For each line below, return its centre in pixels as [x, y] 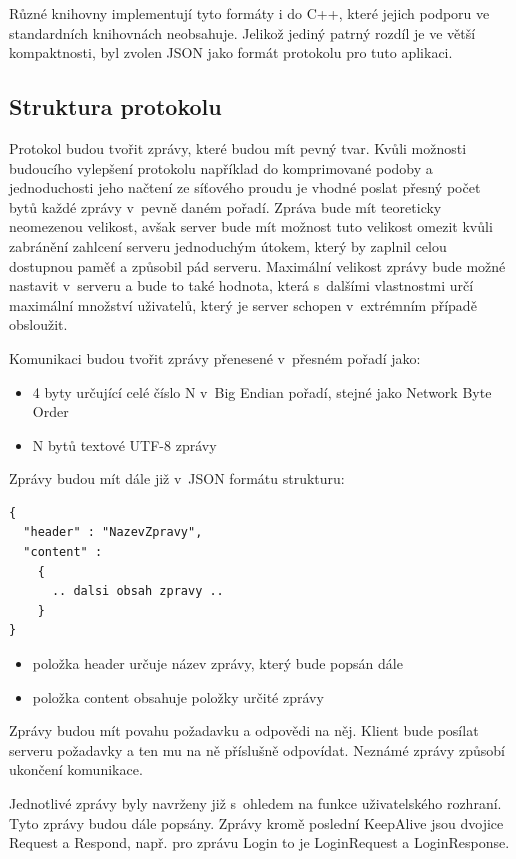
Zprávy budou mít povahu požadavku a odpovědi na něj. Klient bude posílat [244, 730]
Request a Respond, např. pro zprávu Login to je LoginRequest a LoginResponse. [259, 842]
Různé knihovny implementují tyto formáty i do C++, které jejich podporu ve [249, 13]
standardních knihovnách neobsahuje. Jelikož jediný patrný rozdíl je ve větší [242, 32]
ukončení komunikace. [76, 769]
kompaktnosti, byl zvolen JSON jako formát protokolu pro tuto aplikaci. [231, 52]
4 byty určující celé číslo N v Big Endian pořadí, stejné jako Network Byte [262, 391]
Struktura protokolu [115, 106]
